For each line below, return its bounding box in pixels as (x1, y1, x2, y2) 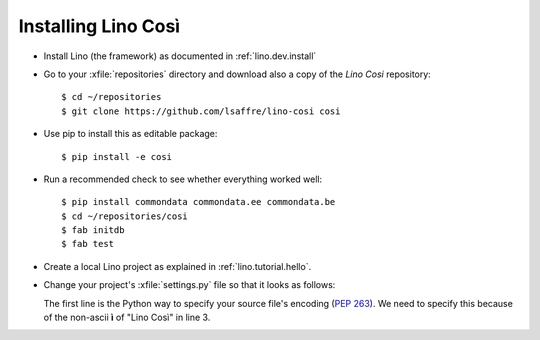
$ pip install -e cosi (61, 151, 173, 162)
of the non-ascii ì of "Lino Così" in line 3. (43, 311, 211, 324)
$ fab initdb (61, 225, 125, 236)
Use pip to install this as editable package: (43, 128, 218, 140)
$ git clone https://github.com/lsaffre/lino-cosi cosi (61, 105, 341, 117)
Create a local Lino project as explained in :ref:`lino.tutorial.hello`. (43, 260, 312, 272)
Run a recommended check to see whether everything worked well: (43, 173, 323, 185)
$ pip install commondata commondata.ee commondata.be (61, 196, 336, 208)
